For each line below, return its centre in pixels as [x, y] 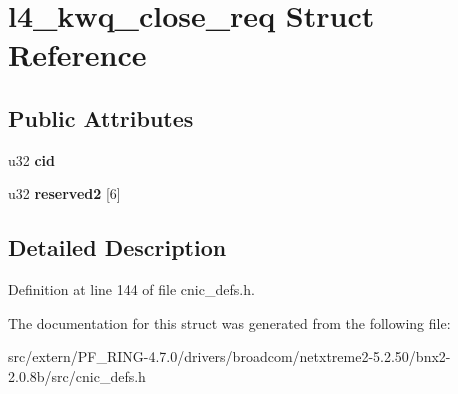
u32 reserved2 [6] [64, 193]
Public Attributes [101, 117]
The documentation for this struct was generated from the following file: [229, 322]
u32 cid [32, 159]
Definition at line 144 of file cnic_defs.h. [131, 289]
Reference [77, 54]
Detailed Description [117, 247]
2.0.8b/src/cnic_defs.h [77, 375]
